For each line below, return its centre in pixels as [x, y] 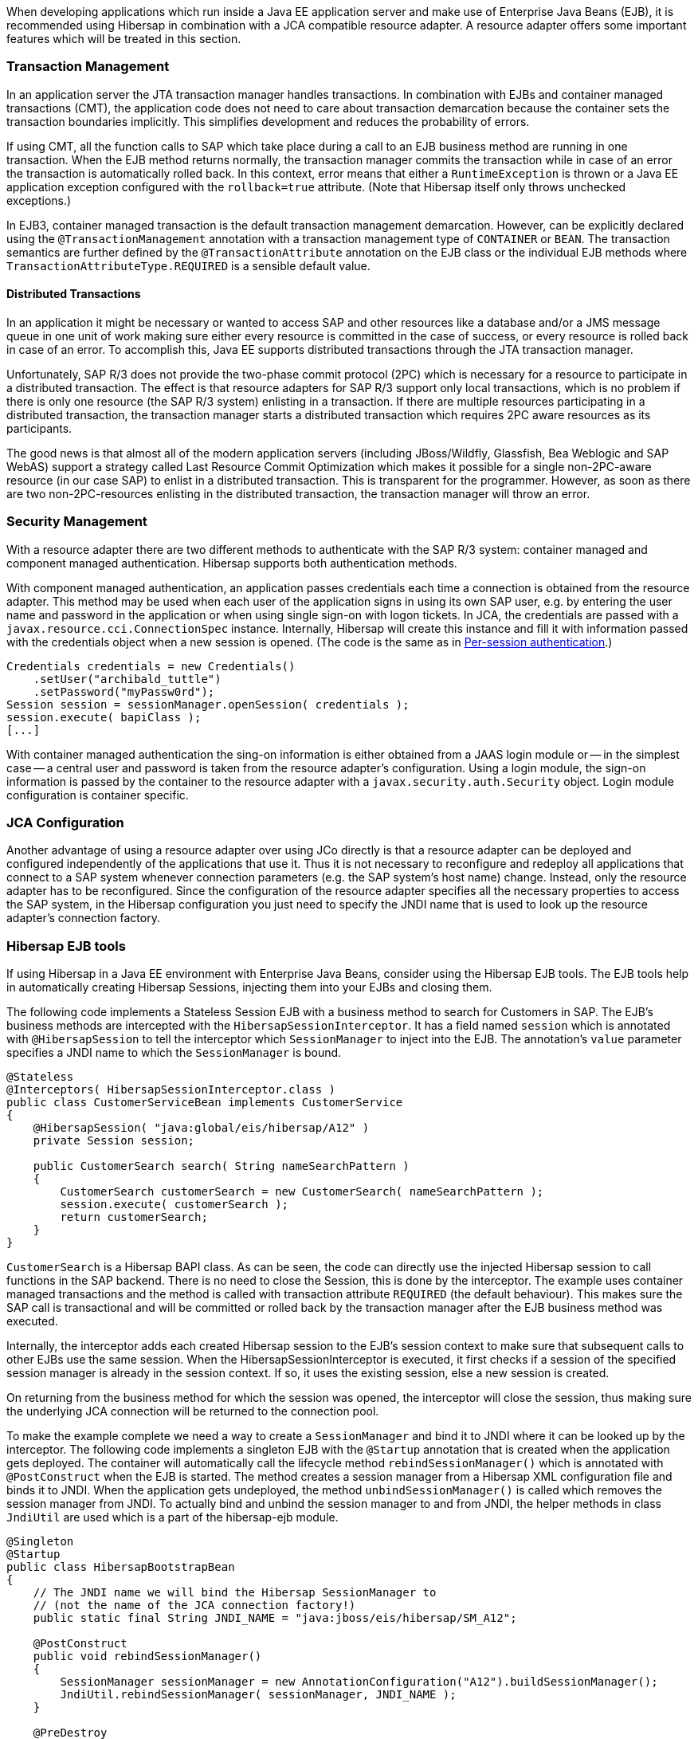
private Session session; [114, 1141]
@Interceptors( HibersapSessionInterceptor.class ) [171, 1090]
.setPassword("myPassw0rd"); [124, 691]
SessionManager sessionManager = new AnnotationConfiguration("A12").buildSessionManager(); [359, 1682]
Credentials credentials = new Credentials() [151, 666]
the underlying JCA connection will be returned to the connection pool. [193, 1411]
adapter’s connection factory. [83, 918]
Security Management [77, 522]
